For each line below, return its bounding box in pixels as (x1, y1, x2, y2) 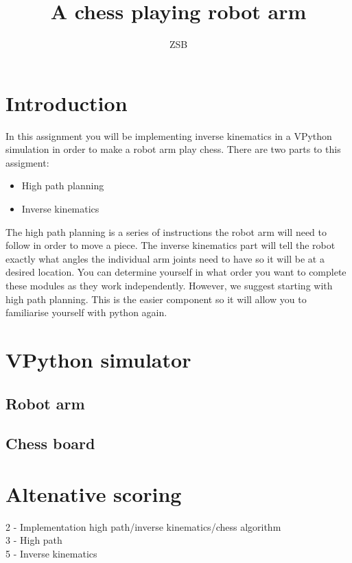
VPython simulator (5, 345, 191, 373)
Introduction (5, 88, 128, 117)
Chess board (5, 433, 95, 454)
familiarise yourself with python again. (5, 305, 167, 320)
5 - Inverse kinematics (5, 547, 97, 561)
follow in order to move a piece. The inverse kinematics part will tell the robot (5, 238, 336, 252)
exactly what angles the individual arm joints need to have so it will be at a (5, 251, 325, 265)
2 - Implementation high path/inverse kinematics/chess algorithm (5, 519, 281, 534)
